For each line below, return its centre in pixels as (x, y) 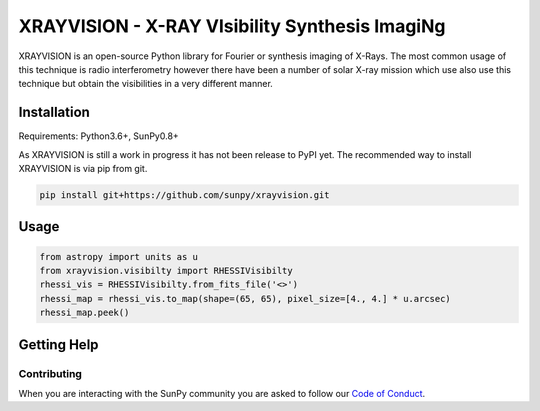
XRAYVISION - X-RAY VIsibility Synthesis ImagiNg (232, 26)
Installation (54, 112)
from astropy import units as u (119, 256)
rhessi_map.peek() (84, 313)
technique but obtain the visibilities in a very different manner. (146, 84)
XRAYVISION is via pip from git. (83, 169)
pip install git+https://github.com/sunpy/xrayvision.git (184, 195)
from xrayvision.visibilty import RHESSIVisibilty (166, 270)
